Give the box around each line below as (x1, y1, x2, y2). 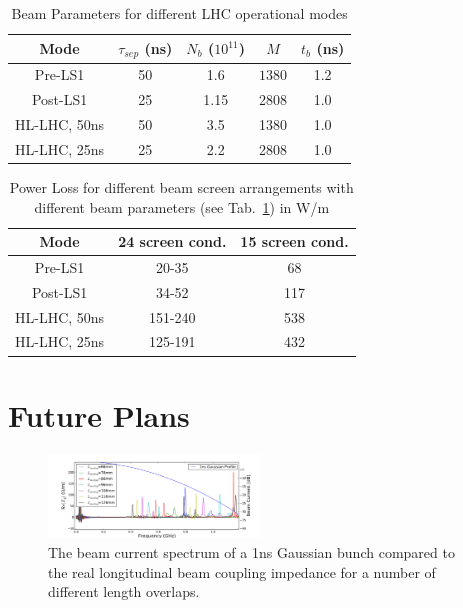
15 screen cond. (240, 231, 349, 252)
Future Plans (8, 394, 190, 435)
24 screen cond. (118, 231, 227, 252)
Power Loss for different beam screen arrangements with (9, 176, 354, 197)
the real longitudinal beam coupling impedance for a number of (48, 561, 436, 582)
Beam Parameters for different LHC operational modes (11, 3, 348, 23)
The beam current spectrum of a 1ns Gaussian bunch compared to (48, 541, 455, 562)
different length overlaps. (48, 581, 200, 602)
